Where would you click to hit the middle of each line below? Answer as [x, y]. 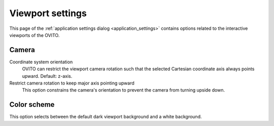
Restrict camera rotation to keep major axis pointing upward [72, 83]
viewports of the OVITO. [35, 35]
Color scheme [32, 104]
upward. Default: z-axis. [47, 76]
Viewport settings [48, 13]
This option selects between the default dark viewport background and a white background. [106, 117]
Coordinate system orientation [41, 62]
